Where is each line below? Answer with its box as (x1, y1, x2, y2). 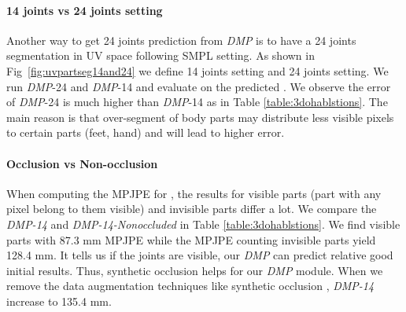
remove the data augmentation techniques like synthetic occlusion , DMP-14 (6, 277, 375, 294)
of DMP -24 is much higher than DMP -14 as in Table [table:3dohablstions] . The (6, 94, 388, 110)
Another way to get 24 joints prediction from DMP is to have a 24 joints (6, 31, 356, 48)
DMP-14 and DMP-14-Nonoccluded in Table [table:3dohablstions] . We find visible (6, 215, 400, 232)
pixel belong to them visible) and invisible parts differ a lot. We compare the (6, 200, 377, 217)
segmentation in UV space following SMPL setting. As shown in (6, 47, 315, 64)
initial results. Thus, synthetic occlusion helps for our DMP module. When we (6, 262, 383, 278)
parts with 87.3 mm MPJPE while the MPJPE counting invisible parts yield (6, 231, 376, 248)
